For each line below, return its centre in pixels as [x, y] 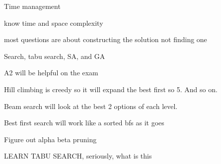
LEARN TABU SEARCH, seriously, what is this [78, 156]
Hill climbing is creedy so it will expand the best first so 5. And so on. [111, 89]
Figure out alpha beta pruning [50, 139]
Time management [32, 6]
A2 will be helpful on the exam [51, 73]
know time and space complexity [54, 23]
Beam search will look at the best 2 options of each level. [91, 106]
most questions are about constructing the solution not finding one [106, 39]
